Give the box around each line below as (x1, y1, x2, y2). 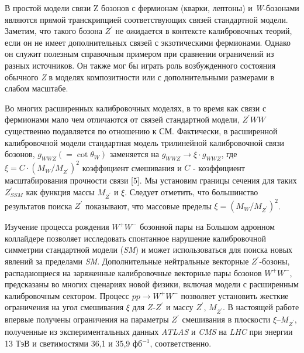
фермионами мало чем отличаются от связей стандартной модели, (5, 113, 240, 125)
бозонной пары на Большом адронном (140, 220, 275, 233)
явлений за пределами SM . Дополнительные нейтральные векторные (5, 255, 249, 267)
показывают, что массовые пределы (85, 199, 212, 212)
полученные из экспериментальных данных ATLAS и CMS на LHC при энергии (5, 325, 293, 337)
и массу (166, 301, 194, 313)
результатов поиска (5, 199, 72, 212)
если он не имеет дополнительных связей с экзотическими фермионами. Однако (5, 36, 291, 48)
